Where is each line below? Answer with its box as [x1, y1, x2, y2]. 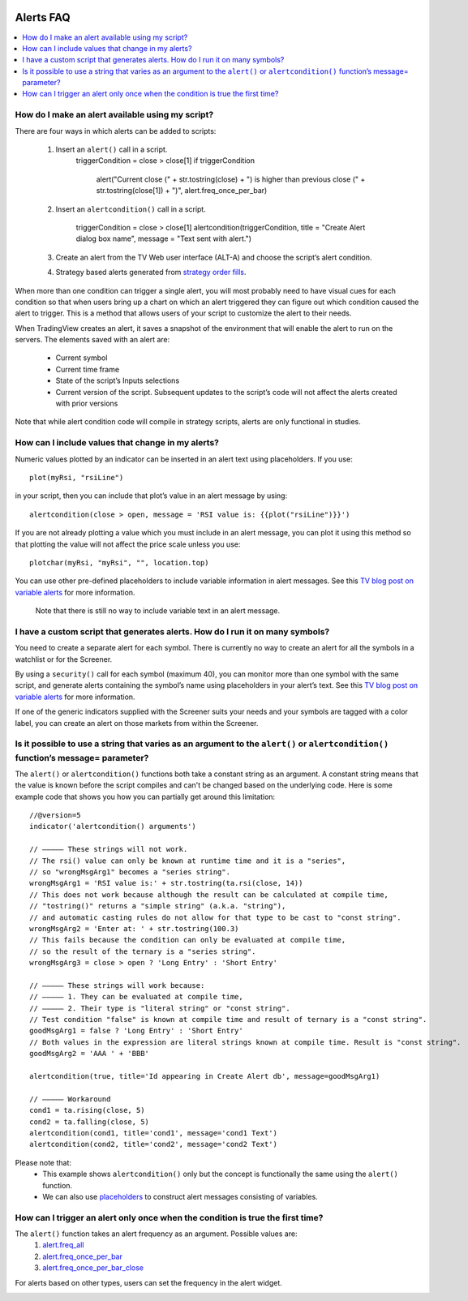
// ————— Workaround [29, 1094, 111, 1103]
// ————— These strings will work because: [29, 981, 205, 990]
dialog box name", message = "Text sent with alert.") [75, 234, 251, 243]
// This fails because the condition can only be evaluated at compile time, [29, 935, 346, 945]
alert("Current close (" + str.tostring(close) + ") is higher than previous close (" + [96, 174, 366, 184]
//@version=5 [29, 811, 81, 820]
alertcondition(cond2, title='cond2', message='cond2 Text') [29, 1140, 277, 1149]
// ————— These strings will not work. [29, 844, 188, 854]
